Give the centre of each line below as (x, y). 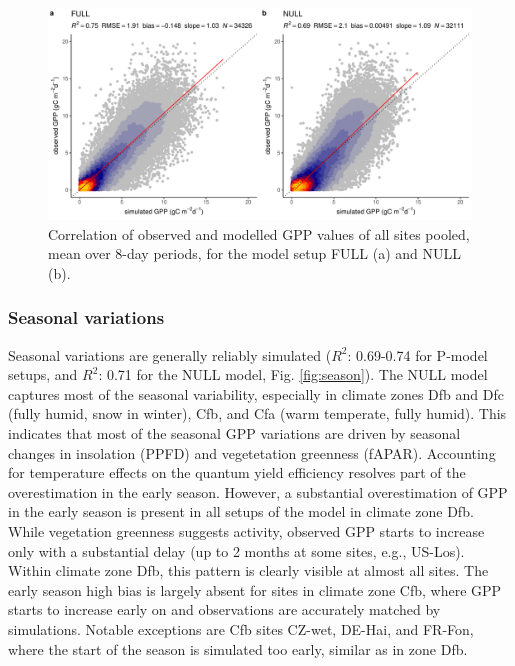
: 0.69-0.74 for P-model (417, 354)
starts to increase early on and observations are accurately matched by (224, 609)
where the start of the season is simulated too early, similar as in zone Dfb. (238, 648)
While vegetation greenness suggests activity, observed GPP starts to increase (246, 530)
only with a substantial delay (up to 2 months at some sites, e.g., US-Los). (236, 550)
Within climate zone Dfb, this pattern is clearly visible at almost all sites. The (248, 570)
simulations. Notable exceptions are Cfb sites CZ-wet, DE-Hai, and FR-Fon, (241, 628)
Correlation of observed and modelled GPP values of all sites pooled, (259, 233)
